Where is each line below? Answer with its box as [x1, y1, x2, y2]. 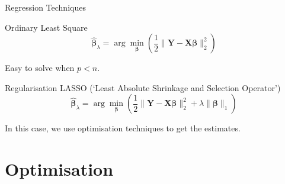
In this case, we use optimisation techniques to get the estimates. [5, 122, 241, 134]
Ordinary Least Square [5, 21, 88, 33]
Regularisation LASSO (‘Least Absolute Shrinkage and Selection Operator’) [5, 81, 281, 93]
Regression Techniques [5, 1, 86, 13]
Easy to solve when [5, 62, 75, 74]
